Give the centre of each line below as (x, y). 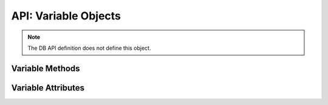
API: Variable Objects (66, 16)
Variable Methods (46, 68)
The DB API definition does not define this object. (89, 48)
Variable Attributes (48, 88)
